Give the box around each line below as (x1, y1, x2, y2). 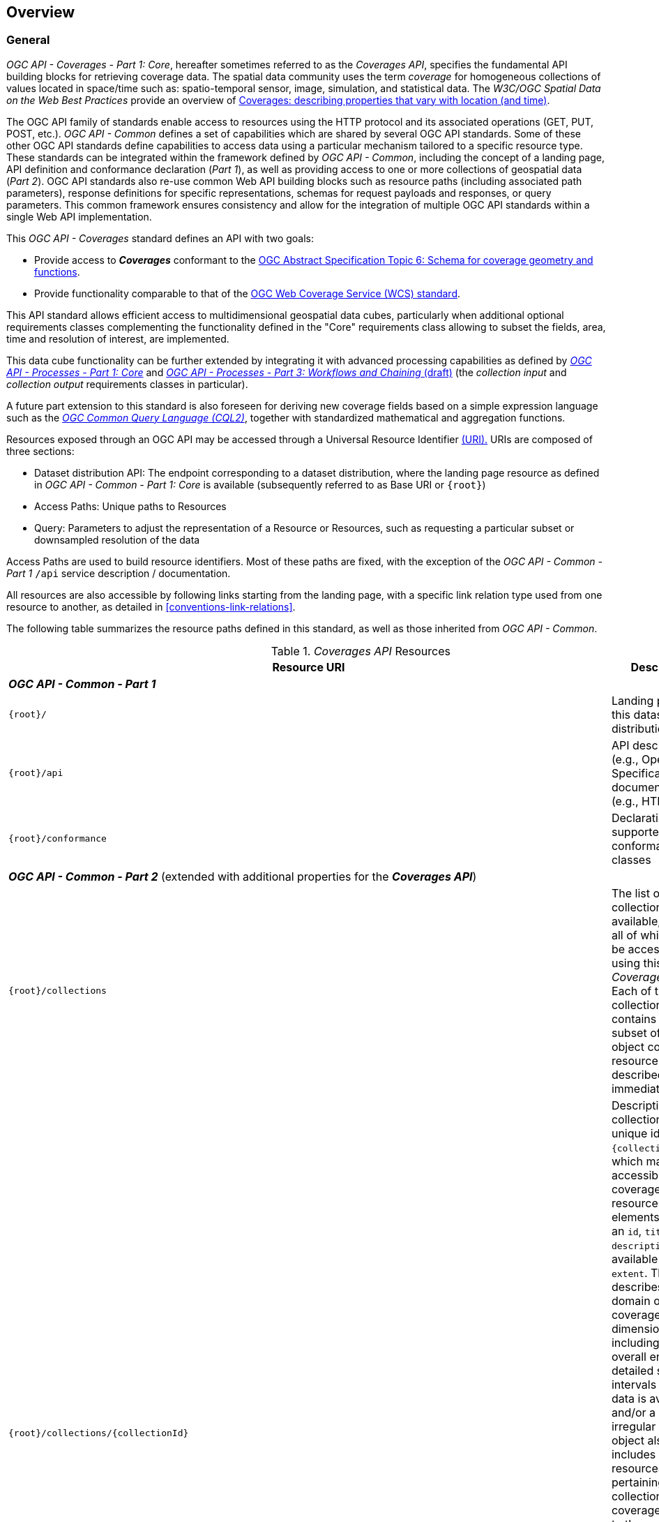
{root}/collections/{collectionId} (8, 1428, 189, 1439)
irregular (611, 1419, 656, 1433)
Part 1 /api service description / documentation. (6, 567, 231, 579)
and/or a (611, 1405, 656, 1419)
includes (611, 1447, 656, 1461)
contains (611, 1011, 657, 1026)
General (6, 33, 50, 47)
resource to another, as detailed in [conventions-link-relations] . (6, 600, 296, 613)
